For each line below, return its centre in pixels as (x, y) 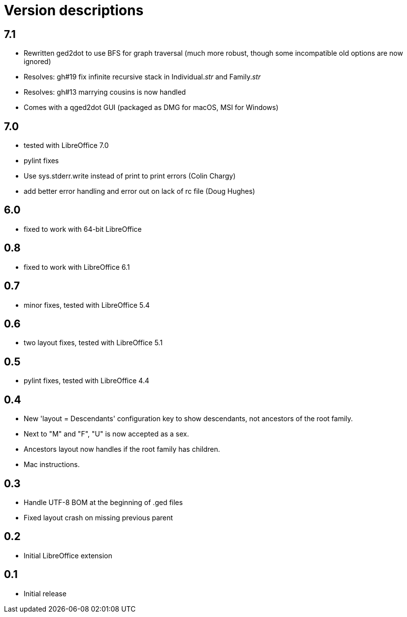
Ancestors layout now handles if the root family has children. (122, 449)
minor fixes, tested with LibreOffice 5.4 (87, 305)
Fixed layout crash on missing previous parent (98, 517)
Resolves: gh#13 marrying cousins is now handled (105, 92)
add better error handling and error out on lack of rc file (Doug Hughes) (139, 191)
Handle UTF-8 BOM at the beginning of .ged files (103, 502)
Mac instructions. (52, 465)
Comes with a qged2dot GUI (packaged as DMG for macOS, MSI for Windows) (151, 108)
